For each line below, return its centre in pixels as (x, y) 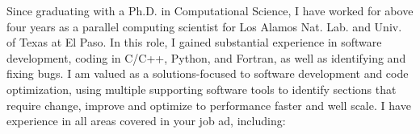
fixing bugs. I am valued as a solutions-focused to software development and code (208, 73)
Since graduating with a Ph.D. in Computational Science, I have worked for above (210, 10)
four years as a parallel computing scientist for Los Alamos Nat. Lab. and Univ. (204, 26)
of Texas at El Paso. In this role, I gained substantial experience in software (194, 42)
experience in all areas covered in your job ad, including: (146, 121)
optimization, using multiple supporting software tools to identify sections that (202, 89)
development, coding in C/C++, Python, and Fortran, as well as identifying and (206, 57)
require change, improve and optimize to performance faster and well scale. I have (209, 105)
